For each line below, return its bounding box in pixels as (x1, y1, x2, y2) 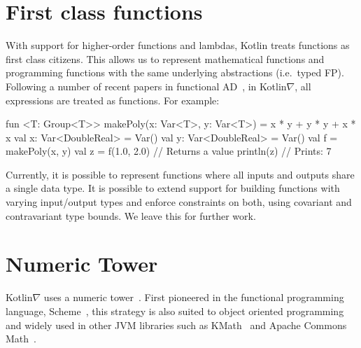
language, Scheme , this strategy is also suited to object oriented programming (6, 303, 344, 318)
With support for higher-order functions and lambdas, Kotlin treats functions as (6, 38, 350, 53)
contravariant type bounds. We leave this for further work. (6, 208, 256, 223)
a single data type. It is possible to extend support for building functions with (6, 181, 340, 195)
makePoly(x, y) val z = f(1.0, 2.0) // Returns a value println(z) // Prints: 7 (6, 144, 332, 158)
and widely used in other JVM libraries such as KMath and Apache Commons (6, 317, 347, 332)
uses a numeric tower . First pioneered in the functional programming (43, 290, 344, 305)
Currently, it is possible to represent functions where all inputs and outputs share (6, 167, 355, 181)
